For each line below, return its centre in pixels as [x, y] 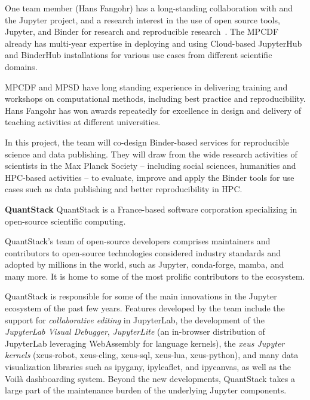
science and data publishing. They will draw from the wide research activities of [151, 154]
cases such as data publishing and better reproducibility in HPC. [124, 189]
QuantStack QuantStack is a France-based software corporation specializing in [151, 209]
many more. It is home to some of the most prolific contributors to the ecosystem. [155, 276]
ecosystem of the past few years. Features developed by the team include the [145, 308]
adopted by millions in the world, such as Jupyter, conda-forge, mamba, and [145, 264]
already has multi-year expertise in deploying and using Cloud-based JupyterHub [154, 43]
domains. [21, 66]
